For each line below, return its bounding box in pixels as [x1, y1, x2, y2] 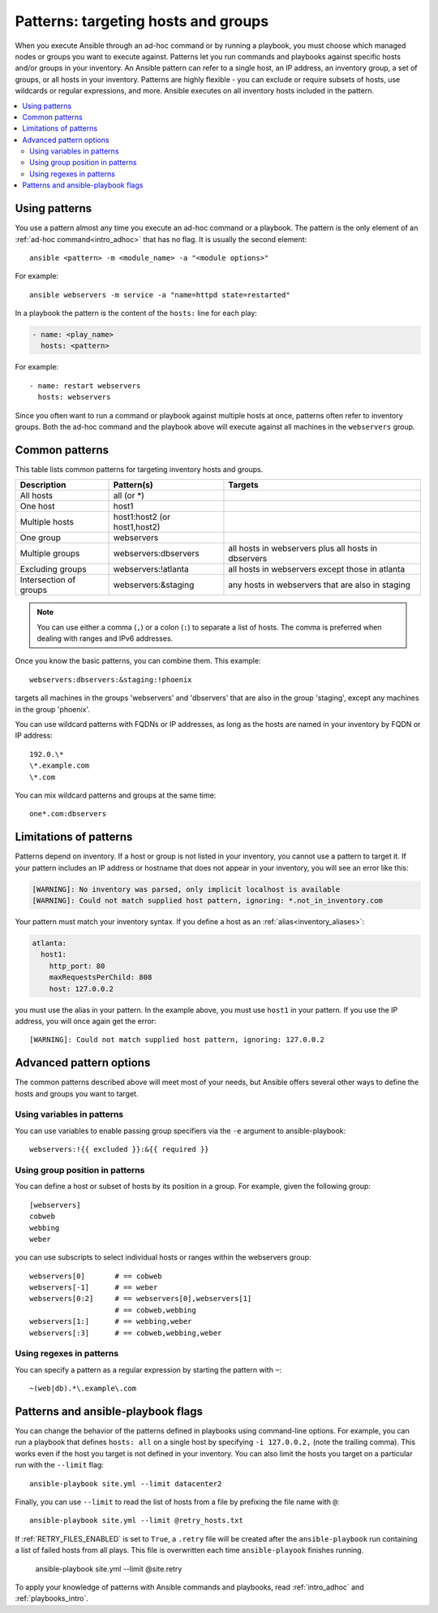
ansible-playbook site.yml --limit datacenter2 [29, 1479, 222, 1488]
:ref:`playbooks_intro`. [15, 1594, 89, 1603]
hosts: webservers [37, 392, 111, 402]
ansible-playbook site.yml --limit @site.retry [35, 1563, 182, 1573]
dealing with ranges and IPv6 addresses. [36, 634, 174, 643]
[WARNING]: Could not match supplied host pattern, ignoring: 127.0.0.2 [29, 1036, 324, 1044]
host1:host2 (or [113, 512, 170, 523]
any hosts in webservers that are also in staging [228, 579, 411, 590]
